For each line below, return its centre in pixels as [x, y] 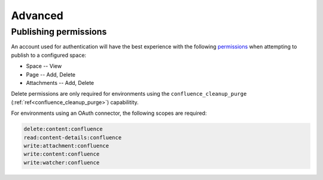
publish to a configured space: [49, 55]
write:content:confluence [62, 154]
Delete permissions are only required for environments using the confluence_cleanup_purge [129, 94]
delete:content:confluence [63, 129]
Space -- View [44, 66]
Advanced [37, 16]
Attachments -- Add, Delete [60, 83]
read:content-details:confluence [73, 137]
